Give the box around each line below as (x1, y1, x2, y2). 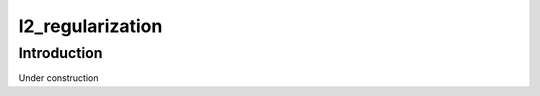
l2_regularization (18, 15, 163, 37)
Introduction (18, 44, 103, 62)
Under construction (18, 72, 99, 84)
